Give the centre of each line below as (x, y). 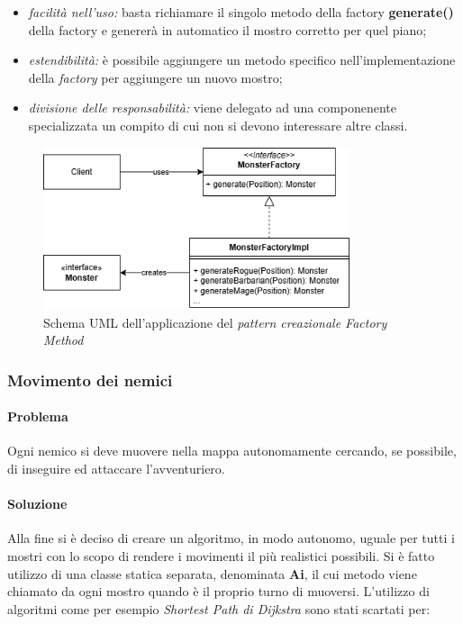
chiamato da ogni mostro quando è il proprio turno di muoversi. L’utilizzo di (218, 591)
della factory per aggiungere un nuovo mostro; (155, 77)
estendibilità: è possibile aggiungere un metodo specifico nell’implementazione (242, 60)
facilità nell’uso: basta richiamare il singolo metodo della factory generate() (241, 12)
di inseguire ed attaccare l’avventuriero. (116, 469)
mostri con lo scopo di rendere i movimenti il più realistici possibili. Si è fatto (221, 556)
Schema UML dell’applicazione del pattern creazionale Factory (215, 322)
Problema (38, 416)
